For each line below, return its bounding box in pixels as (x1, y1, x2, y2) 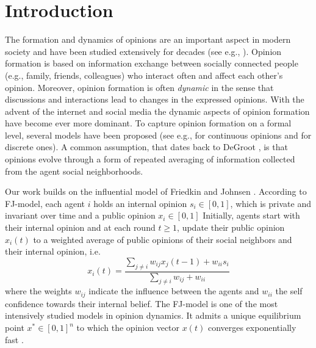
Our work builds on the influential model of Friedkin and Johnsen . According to (5, 185, 307, 198)
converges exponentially (207, 321, 296, 334)
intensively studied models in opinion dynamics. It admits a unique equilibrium (5, 309, 301, 322)
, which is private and (230, 197, 311, 209)
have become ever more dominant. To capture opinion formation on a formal (5, 117, 292, 129)
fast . (5, 333, 24, 346)
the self (275, 285, 303, 297)
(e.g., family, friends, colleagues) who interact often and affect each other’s (5, 68, 283, 81)
